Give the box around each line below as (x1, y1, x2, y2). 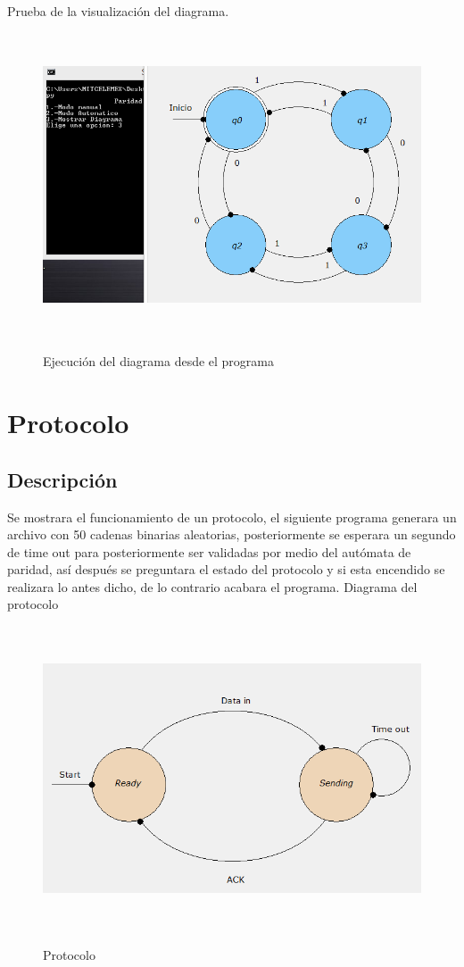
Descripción (7, 465, 118, 493)
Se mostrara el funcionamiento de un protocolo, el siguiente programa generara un (7, 507, 457, 526)
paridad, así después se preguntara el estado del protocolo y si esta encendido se (7, 560, 445, 579)
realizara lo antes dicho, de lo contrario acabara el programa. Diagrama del (7, 577, 418, 596)
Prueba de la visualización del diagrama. (7, 2, 229, 20)
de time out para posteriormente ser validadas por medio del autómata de (7, 542, 411, 561)
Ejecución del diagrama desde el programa (43, 352, 274, 371)
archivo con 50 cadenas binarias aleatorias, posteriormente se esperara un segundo (7, 525, 456, 544)
